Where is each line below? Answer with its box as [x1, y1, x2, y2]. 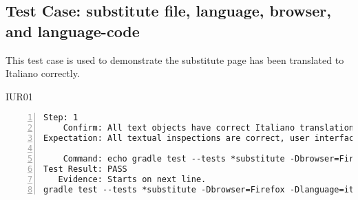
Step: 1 [43, 113, 78, 123]
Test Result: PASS [43, 164, 127, 174]
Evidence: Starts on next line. [58, 174, 207, 184]
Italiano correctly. [6, 66, 80, 80]
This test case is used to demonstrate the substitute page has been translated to [6, 52, 344, 67]
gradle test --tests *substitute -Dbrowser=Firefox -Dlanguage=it [43, 184, 355, 195]
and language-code [6, 20, 140, 41]
